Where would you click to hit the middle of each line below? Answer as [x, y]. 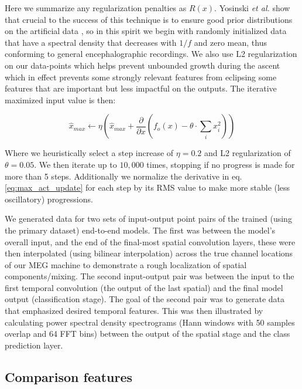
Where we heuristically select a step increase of [89, 153]
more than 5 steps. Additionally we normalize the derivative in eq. [123, 176]
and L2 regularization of [248, 153]
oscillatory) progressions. [49, 199]
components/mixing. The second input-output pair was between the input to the [150, 276]
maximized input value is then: [60, 99]
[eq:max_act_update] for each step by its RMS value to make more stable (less [147, 187]
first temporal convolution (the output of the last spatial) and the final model [144, 287]
